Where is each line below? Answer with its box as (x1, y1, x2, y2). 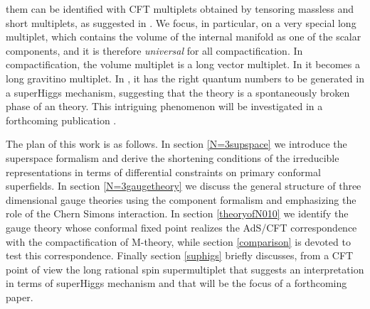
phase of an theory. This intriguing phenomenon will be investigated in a (6, 99, 323, 114)
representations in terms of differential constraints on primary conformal (6, 164, 321, 179)
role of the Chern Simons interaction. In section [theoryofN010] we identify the (6, 206, 349, 221)
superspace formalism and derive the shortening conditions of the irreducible (6, 150, 339, 165)
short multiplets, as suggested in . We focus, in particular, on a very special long (6, 15, 356, 30)
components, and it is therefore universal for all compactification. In (6, 43, 303, 58)
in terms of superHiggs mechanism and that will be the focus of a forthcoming (6, 276, 347, 291)
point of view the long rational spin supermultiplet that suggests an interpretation (6, 261, 364, 276)
